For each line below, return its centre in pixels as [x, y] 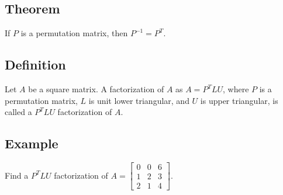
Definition [35, 65]
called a [18, 112]
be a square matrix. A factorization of [96, 89]
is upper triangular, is [239, 100]
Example [32, 143]
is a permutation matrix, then [74, 33]
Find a [17, 175]
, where [236, 89]
